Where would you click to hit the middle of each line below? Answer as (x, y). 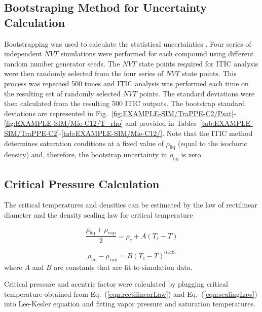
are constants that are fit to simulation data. (123, 267)
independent (23, 54)
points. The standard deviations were (197, 93)
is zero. (192, 154)
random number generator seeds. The (62, 63)
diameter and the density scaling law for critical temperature (99, 214)
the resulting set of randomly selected (62, 93)
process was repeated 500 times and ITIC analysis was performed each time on (126, 83)
